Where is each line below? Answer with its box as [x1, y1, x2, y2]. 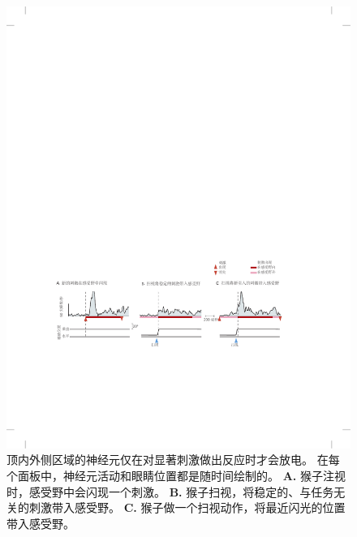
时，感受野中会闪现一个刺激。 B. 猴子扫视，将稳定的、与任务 [6, 483, 334, 500]
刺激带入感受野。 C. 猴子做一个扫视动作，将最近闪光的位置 [28, 499, 346, 516]
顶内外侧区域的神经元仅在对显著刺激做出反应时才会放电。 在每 [6, 451, 340, 468]
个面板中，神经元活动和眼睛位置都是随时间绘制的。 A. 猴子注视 [6, 466, 346, 483]
